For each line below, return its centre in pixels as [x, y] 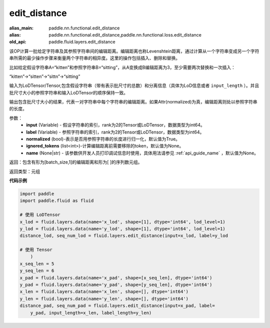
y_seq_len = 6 [37, 271]
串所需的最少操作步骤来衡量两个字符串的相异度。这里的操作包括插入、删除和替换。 [94, 58]
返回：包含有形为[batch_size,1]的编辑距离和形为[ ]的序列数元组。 [76, 162]
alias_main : [21, 28]
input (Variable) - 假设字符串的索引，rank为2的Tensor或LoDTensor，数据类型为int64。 [115, 125]
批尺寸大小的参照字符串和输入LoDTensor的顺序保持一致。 [69, 92]
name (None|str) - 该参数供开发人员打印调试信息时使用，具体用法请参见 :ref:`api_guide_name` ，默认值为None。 [142, 153]
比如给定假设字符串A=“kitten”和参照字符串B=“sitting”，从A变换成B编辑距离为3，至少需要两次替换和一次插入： [122, 67]
